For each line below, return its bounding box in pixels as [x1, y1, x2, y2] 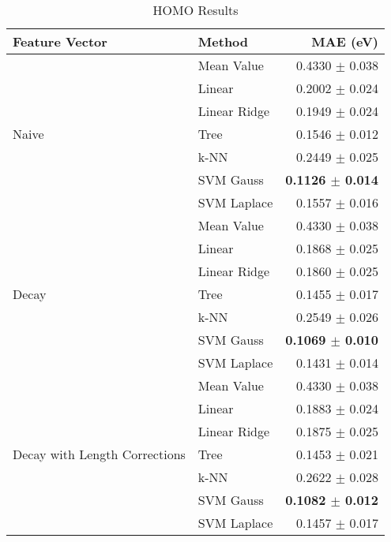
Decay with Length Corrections [13, 445, 186, 463]
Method [197, 32, 249, 50]
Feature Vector [13, 32, 107, 50]
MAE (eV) [311, 32, 379, 50]
